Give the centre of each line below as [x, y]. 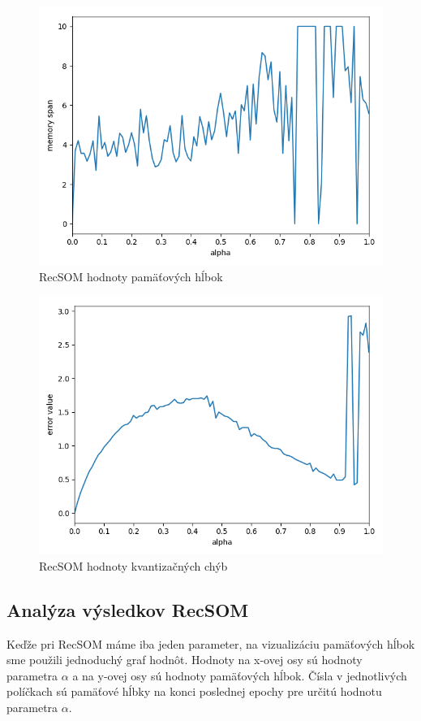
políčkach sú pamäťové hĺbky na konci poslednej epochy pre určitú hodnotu [194, 691]
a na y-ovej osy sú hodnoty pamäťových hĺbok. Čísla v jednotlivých [240, 675]
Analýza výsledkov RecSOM [128, 609]
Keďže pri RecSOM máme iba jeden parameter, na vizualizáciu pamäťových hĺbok [211, 643]
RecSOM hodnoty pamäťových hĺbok [131, 276]
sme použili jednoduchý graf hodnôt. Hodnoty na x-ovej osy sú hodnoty [185, 660]
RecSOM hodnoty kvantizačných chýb [133, 565]
